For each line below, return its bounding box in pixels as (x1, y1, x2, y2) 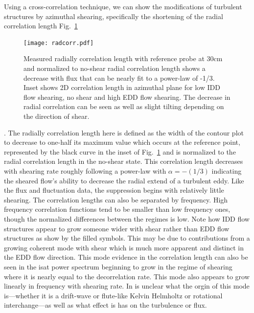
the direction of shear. (23, 111, 90, 121)
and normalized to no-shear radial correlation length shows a (23, 63, 206, 73)
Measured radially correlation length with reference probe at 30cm (23, 53, 223, 64)
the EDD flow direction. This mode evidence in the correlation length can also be (4, 252, 248, 262)
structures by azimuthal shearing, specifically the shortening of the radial (4, 11, 223, 21)
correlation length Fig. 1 (4, 21, 78, 31)
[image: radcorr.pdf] (23, 39, 94, 46)
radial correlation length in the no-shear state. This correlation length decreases (4, 156, 243, 166)
